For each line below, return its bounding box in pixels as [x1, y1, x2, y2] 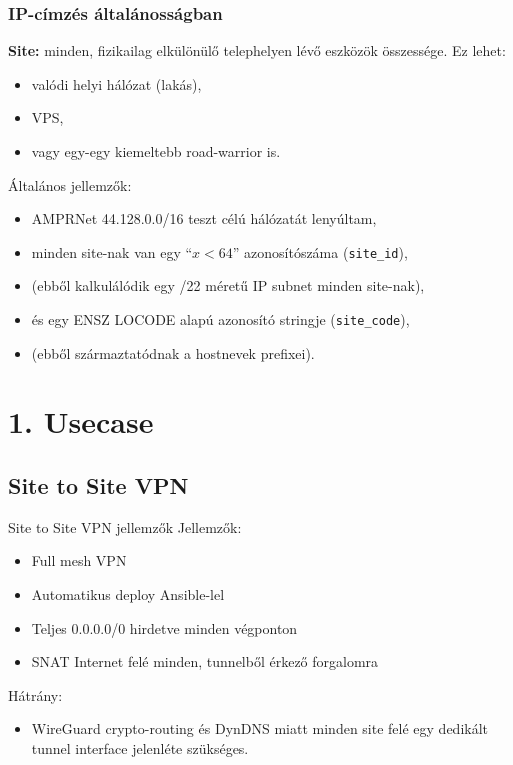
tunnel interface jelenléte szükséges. [31, 738, 249, 759]
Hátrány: [8, 684, 63, 705]
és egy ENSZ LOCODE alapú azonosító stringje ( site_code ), [31, 309, 410, 330]
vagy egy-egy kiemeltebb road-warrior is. [31, 141, 281, 161]
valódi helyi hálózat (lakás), [31, 73, 202, 94]
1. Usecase [8, 401, 154, 442]
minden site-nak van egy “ [31, 241, 193, 262]
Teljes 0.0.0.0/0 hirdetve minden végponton [31, 617, 298, 638]
